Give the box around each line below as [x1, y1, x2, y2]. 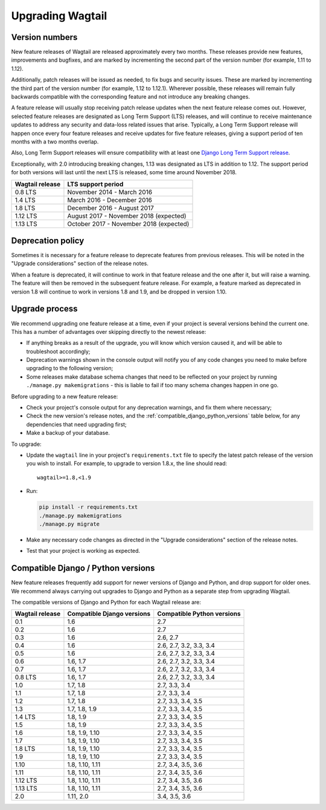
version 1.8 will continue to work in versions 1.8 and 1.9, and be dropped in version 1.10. [11, 288, 227, 295]
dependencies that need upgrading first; [26, 420, 127, 428]
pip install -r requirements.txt [39, 504, 138, 511]
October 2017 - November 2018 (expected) [67, 220, 190, 228]
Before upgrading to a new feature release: [11, 393, 118, 400]
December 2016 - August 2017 [67, 203, 154, 212]
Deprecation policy [11, 235, 85, 246]
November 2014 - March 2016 [67, 188, 153, 196]
